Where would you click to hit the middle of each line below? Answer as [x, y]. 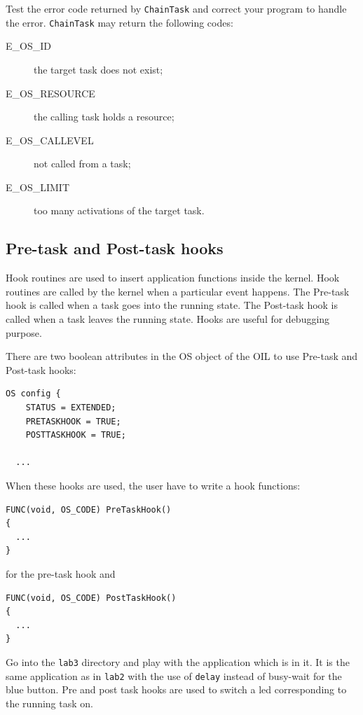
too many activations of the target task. [119, 210]
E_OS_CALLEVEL [50, 140]
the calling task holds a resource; [104, 117]
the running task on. [49, 703]
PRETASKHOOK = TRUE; [73, 421]
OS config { [33, 394]
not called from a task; [82, 164]
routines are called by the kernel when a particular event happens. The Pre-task [178, 291]
